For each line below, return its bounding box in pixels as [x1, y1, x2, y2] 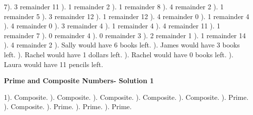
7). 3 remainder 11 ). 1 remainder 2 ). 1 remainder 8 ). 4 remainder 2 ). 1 [4, 1, 224, 11]
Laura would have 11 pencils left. [4, 59, 103, 69]
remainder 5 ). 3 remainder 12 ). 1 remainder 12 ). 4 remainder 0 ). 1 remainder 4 [4, 11, 250, 21]
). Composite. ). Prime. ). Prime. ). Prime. [4, 101, 132, 112]
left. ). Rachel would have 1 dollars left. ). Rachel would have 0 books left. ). [4, 49, 233, 59]
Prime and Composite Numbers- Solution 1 [4, 75, 154, 86]
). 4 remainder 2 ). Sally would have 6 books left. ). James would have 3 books [4, 40, 240, 50]
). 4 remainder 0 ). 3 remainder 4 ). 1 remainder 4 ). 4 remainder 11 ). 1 [4, 21, 221, 31]
